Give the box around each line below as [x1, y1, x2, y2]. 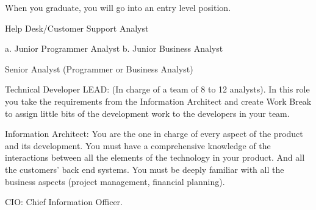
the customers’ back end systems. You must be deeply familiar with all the [5, 163, 284, 175]
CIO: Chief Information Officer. [5, 195, 123, 208]
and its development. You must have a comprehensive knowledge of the [5, 139, 271, 152]
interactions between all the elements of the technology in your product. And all [5, 151, 305, 164]
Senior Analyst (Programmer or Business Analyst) [5, 62, 193, 75]
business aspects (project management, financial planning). [5, 175, 225, 187]
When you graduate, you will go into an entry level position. [5, 1, 231, 13]
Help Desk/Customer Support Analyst [5, 21, 149, 34]
